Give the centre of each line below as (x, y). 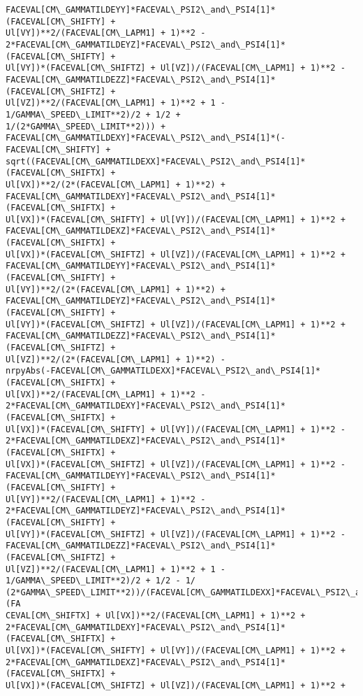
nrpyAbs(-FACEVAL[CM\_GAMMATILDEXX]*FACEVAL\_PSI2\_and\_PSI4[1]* (163, 371)
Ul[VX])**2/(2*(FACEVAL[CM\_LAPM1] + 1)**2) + (116, 184)
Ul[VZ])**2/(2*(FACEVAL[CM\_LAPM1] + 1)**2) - (116, 359)
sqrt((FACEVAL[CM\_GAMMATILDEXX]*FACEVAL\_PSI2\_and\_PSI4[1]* (156, 161)
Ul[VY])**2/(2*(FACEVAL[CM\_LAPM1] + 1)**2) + (116, 289)
